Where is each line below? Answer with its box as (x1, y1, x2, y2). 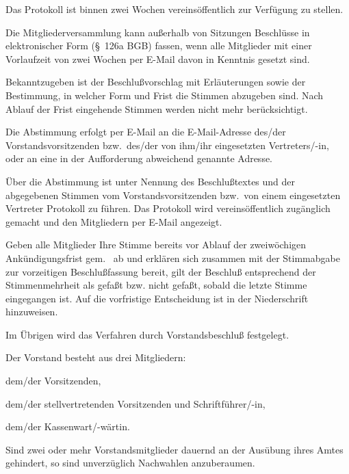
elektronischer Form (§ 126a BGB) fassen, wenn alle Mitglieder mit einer (5, 38, 312, 53)
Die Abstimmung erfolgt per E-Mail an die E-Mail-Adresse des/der (5, 124, 286, 139)
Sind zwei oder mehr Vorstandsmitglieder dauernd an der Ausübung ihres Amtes (5, 442, 344, 456)
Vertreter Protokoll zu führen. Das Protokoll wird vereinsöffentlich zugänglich (5, 201, 331, 215)
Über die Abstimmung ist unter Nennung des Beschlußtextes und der (5, 174, 296, 188)
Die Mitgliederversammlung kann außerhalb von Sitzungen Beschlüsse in (5, 25, 310, 39)
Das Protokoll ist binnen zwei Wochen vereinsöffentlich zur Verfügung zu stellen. (5, 2, 344, 16)
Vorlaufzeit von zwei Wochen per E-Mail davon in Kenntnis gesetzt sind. (5, 51, 310, 66)
